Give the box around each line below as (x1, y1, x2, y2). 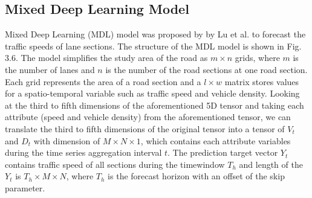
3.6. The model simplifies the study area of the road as (5, 51, 208, 64)
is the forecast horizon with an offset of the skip (108, 170, 285, 182)
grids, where (235, 51, 280, 64)
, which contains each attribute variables (140, 134, 291, 147)
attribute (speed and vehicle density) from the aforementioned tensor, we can (5, 110, 291, 123)
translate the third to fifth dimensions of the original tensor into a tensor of (5, 122, 285, 135)
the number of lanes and (5, 63, 95, 75)
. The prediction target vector (167, 146, 278, 159)
